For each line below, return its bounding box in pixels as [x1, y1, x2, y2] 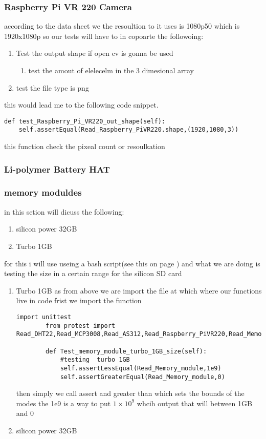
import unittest [16, 313, 72, 321]
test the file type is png [16, 82, 89, 93]
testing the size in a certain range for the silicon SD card [4, 268, 182, 279]
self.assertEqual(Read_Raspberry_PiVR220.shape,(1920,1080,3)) [18, 126, 239, 134]
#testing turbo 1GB [60, 356, 130, 364]
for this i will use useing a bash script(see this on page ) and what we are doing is [4, 258, 260, 268]
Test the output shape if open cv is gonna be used [16, 48, 173, 58]
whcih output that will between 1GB [137, 398, 252, 408]
